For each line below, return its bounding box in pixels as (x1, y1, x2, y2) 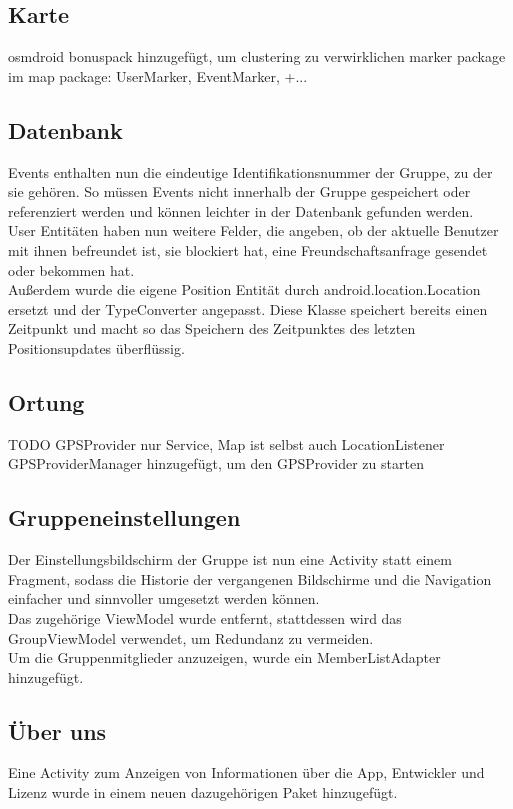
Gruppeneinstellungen (8, 502, 241, 533)
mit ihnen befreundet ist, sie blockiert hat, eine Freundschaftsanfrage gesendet (8, 239, 488, 260)
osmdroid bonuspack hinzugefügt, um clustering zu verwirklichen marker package (8, 46, 506, 67)
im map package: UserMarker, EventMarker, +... (8, 65, 308, 86)
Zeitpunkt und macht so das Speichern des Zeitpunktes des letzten (8, 318, 416, 339)
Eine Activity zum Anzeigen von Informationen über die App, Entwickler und (8, 762, 485, 783)
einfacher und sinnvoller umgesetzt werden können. (8, 588, 320, 609)
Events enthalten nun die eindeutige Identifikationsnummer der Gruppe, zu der (8, 161, 493, 182)
